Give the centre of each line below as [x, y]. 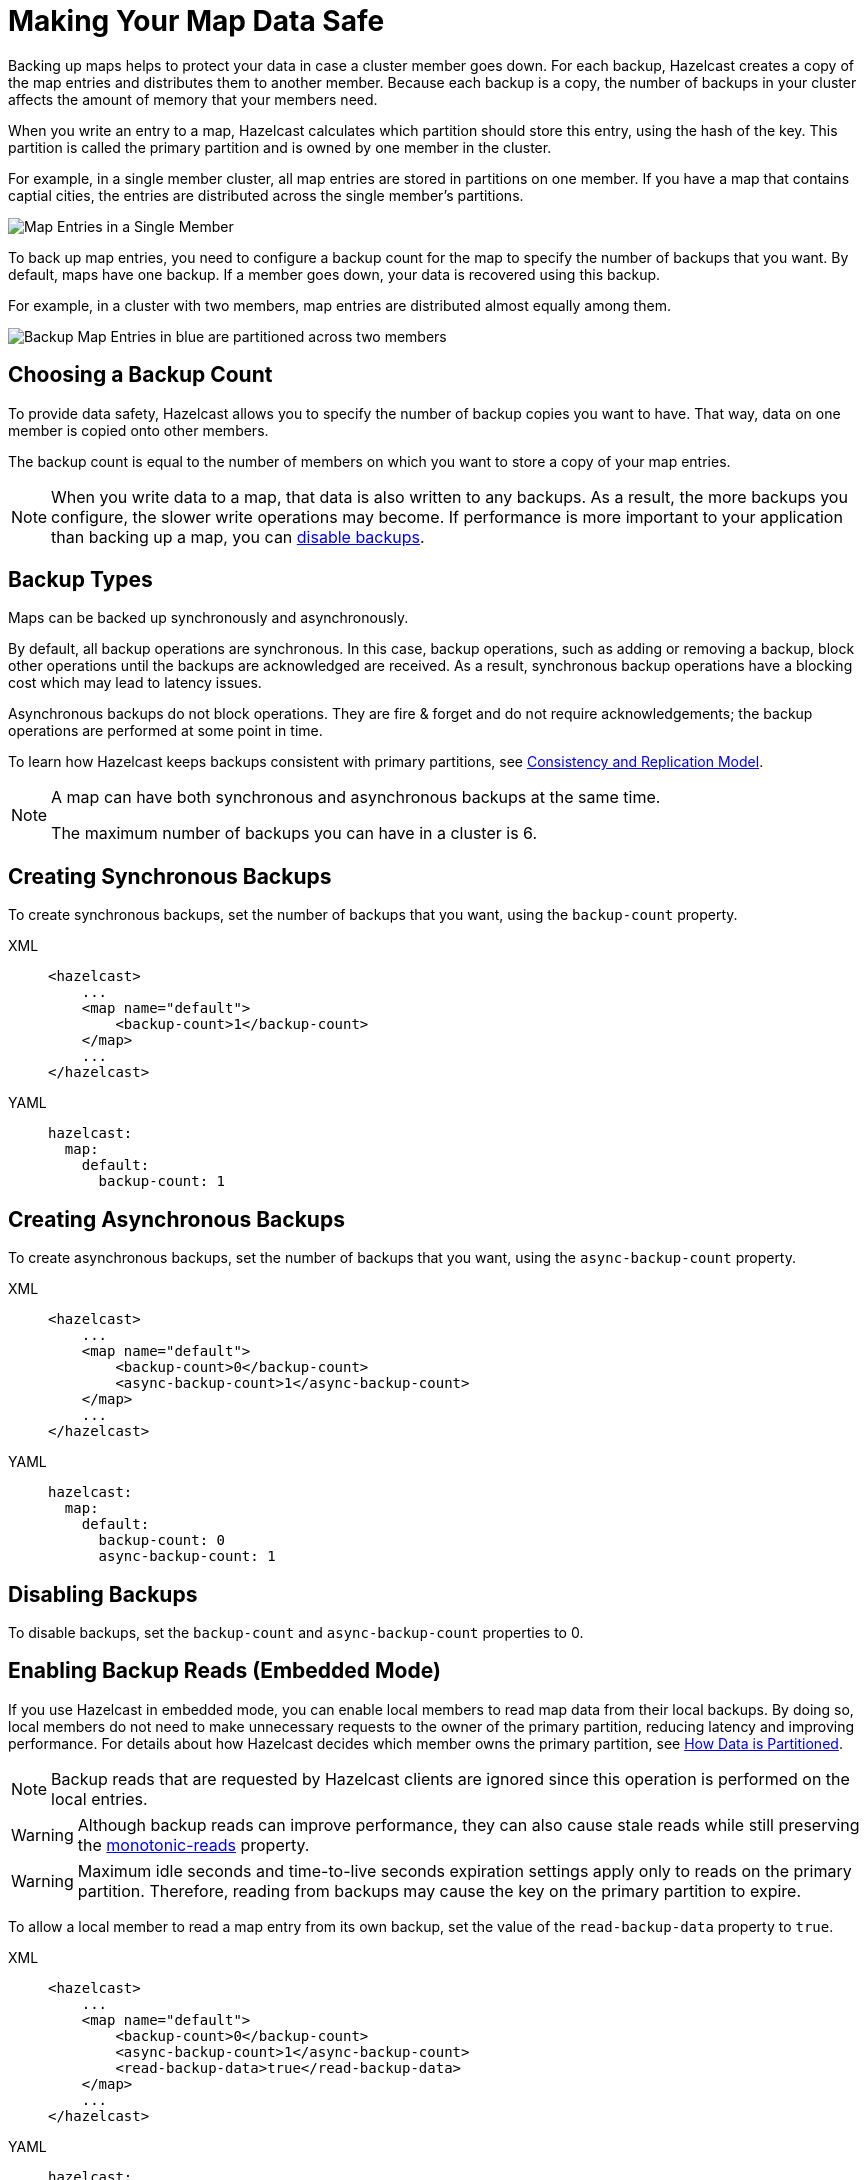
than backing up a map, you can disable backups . [238, 536]
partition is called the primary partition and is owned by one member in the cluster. [280, 147]
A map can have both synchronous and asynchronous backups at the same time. [356, 797]
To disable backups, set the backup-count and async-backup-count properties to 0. [296, 1632]
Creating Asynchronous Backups [176, 1219]
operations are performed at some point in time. [165, 731]
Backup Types [80, 580]
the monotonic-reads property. [193, 1844]
